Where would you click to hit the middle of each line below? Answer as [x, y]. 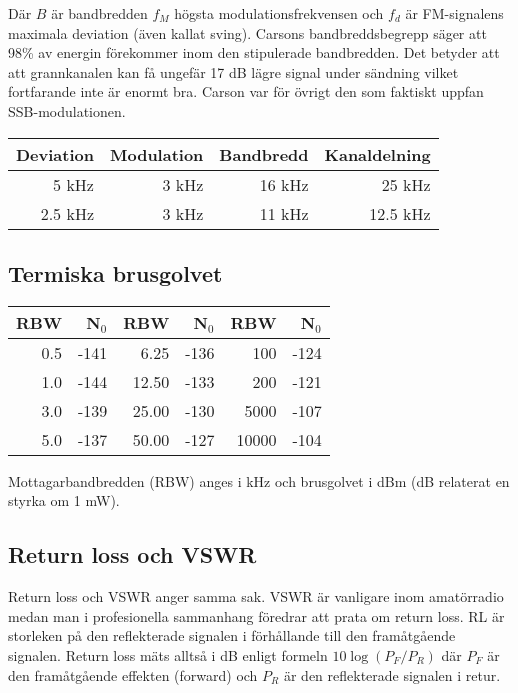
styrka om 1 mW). [64, 500]
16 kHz [284, 184]
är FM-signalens [454, 13]
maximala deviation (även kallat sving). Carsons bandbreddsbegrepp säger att [247, 32]
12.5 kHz [400, 213]
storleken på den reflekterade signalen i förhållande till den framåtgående [232, 635]
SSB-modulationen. [67, 110]
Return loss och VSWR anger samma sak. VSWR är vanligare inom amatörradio [256, 596]
